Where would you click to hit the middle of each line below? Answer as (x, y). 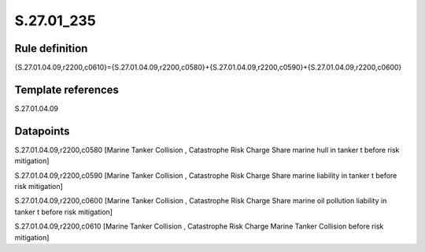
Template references (67, 89)
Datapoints (42, 131)
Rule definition (51, 48)
